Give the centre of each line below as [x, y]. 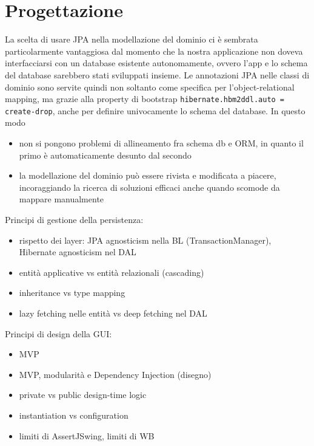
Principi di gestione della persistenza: [74, 219]
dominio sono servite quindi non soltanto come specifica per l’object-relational [150, 87]
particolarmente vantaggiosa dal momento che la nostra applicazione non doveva [154, 51]
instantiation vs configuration [74, 415]
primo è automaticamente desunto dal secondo [105, 155]
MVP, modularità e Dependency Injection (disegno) [115, 374]
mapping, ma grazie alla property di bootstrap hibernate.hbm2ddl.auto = [145, 99]
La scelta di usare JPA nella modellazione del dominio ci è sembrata [132, 39]
